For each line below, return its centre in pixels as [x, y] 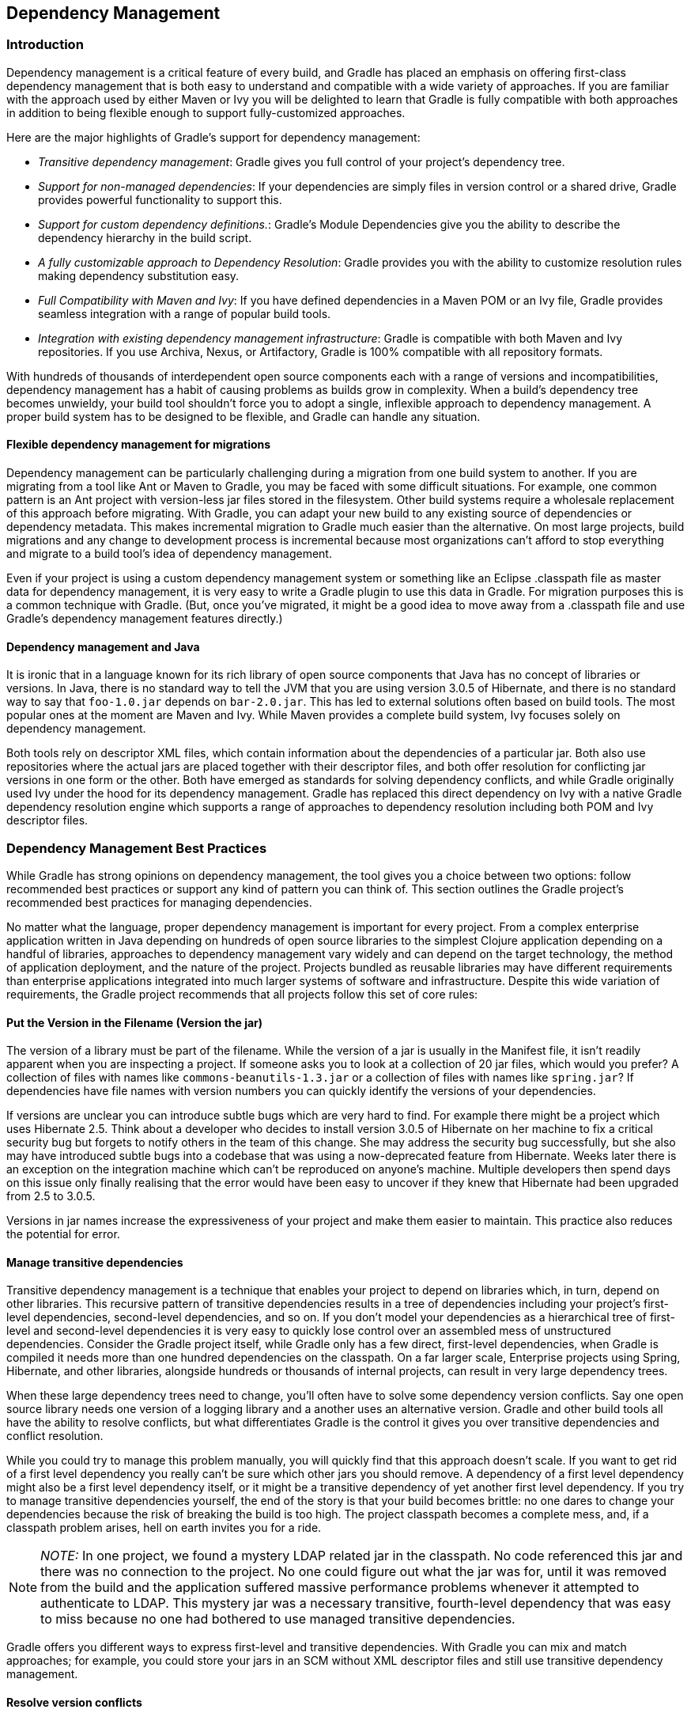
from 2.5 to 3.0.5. [51, 1196]
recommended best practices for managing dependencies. [159, 902]
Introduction [45, 45]
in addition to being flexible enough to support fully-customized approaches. [206, 112]
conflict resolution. [55, 1436]
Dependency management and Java [103, 646]
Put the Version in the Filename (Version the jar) [135, 1022]
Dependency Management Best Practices [137, 848]
